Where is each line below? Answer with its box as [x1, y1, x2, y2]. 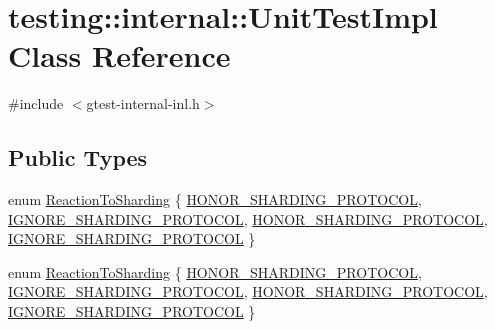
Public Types [8, 142, 148, 173]
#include [8, 93, 64, 114]
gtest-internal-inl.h [86, 93, 200, 114]
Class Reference [8, 35, 231, 76]
